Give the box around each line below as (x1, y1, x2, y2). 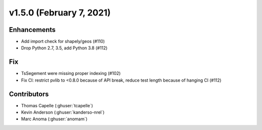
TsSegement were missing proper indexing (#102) (21, 71, 121, 76)
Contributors (9, 90, 49, 98)
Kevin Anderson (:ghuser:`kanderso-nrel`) (21, 109, 105, 116)
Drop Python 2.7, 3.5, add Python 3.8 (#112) (21, 45, 108, 51)
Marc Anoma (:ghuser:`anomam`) (21, 116, 88, 122)
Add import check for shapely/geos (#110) (21, 39, 105, 44)
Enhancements (9, 26, 56, 34)
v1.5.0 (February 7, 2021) (9, 7, 111, 18)
